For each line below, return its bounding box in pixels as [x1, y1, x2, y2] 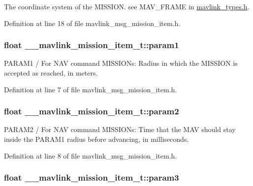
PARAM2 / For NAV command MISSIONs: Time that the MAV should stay [4, 124, 236, 134]
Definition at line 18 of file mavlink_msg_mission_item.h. [4, 18, 181, 28]
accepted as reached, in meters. [4, 68, 98, 78]
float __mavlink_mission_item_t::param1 [4, 39, 179, 51]
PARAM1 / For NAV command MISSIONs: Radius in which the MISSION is [4, 58, 238, 68]
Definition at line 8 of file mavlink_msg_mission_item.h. [4, 150, 177, 160]
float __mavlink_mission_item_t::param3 [4, 171, 179, 184]
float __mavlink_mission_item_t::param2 [4, 105, 179, 117]
